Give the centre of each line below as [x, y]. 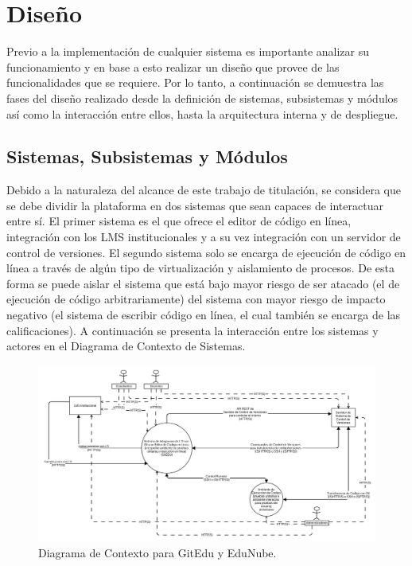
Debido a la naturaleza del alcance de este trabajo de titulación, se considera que [204, 190]
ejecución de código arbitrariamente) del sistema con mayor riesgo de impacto [196, 299]
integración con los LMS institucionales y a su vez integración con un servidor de [204, 237]
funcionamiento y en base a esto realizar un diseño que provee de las [173, 66]
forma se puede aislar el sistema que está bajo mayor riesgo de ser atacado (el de [203, 283]
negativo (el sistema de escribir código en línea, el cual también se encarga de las [204, 315]
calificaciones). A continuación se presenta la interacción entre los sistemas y [192, 330]
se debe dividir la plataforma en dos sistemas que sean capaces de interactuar [195, 205]
